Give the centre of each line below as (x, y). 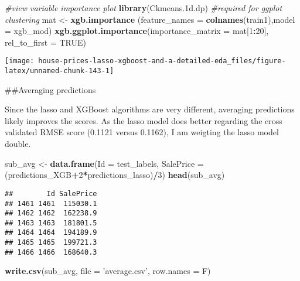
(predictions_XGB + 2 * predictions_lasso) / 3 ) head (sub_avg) (115, 175)
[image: (20, 61)
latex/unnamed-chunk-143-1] (59, 71)
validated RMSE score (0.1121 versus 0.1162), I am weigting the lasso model (142, 132)
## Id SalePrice (51, 193)
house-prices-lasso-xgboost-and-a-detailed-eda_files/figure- (162, 61)
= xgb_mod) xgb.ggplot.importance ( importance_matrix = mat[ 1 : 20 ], (137, 31)
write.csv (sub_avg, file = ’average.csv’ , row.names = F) (108, 271)
